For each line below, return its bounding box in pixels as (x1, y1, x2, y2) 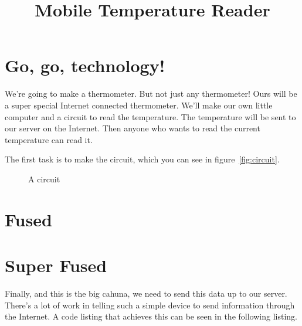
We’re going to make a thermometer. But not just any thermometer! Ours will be (5, 87, 297, 100)
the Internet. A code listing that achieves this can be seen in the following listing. (5, 310, 297, 322)
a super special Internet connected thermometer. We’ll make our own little (5, 99, 273, 111)
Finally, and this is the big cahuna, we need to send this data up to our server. (5, 287, 287, 299)
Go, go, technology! (5, 53, 165, 77)
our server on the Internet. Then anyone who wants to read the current (5, 122, 260, 134)
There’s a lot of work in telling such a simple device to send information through (5, 298, 295, 311)
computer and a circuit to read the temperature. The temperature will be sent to (5, 110, 296, 123)
